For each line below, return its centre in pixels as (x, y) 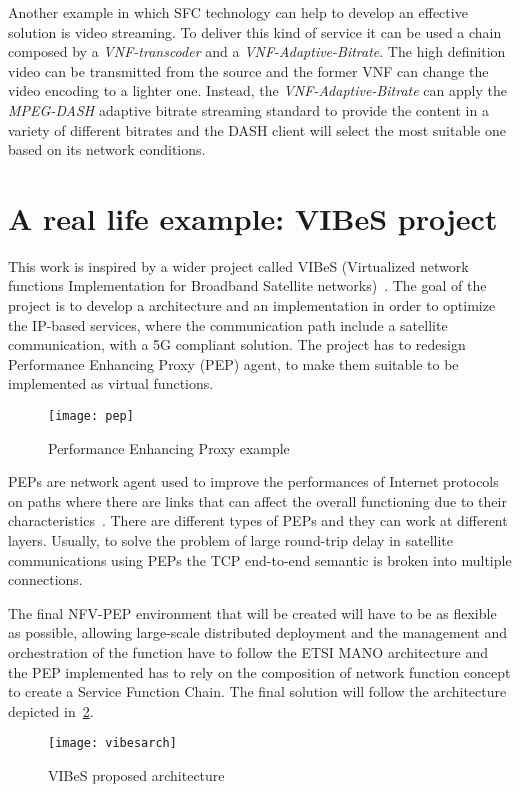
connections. (45, 579)
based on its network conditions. (107, 149)
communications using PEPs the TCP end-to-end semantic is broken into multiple (260, 559)
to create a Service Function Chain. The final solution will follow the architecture (257, 691)
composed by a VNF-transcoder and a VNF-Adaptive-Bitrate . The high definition (257, 51)
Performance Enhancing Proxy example (169, 447)
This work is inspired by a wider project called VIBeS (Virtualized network (238, 265)
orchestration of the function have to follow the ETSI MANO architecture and (248, 652)
